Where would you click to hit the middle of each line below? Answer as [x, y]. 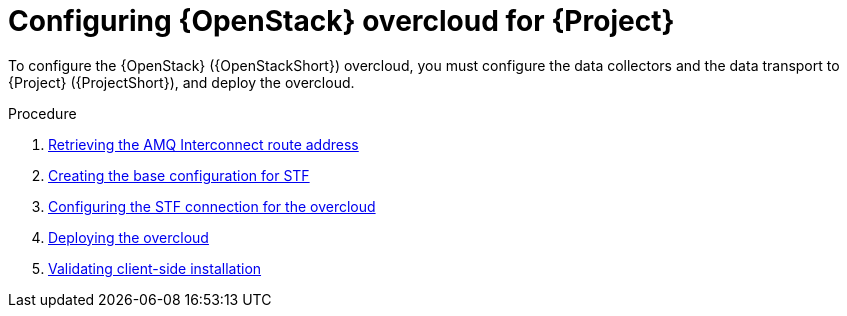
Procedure [42, 113]
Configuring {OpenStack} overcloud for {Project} [341, 21]
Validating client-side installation [155, 268]
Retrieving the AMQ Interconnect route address [203, 144]
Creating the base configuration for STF [179, 175]
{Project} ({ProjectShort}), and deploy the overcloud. [181, 82]
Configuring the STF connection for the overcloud [212, 206]
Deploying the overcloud [128, 237]
